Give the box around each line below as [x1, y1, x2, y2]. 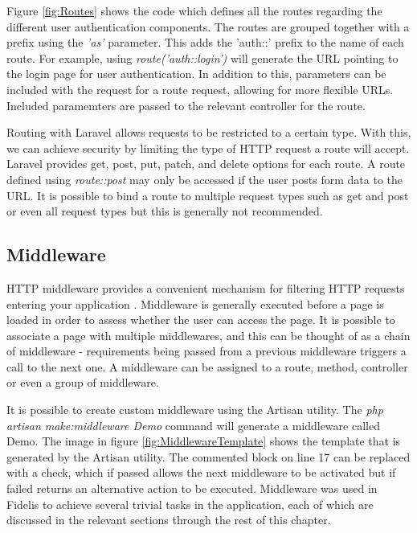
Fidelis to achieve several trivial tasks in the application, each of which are [6, 495, 374, 512]
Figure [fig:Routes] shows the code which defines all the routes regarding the [6, 2, 382, 18]
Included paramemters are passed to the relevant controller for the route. [6, 96, 366, 113]
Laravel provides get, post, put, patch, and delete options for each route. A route [6, 155, 406, 172]
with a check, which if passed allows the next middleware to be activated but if [6, 464, 396, 481]
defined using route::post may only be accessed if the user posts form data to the [6, 170, 403, 187]
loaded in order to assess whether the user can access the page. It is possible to [6, 311, 395, 328]
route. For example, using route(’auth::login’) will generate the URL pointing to [6, 49, 399, 66]
